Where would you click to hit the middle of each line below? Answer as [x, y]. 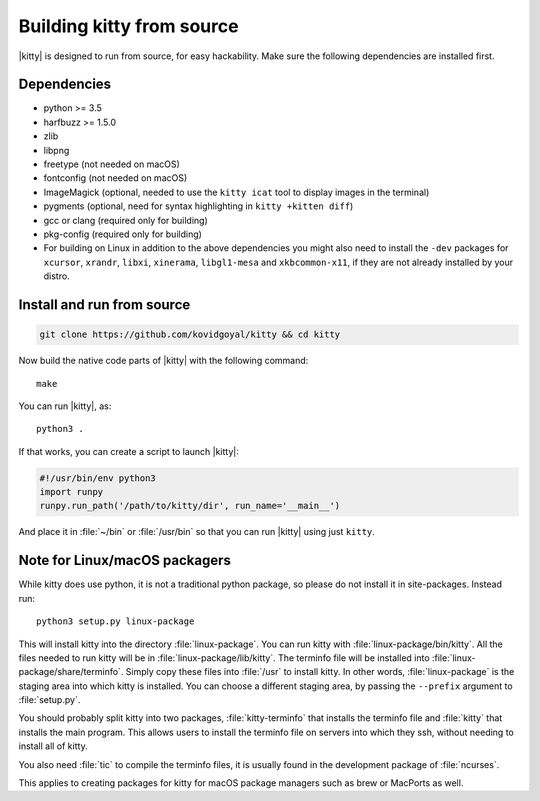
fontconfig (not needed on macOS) [115, 178]
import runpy [71, 492]
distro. [56, 276]
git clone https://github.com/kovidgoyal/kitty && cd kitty [190, 334]
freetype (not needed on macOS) [111, 164]
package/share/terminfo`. [71, 672]
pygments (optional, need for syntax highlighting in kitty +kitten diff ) [198, 206]
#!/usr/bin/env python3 [98, 478]
